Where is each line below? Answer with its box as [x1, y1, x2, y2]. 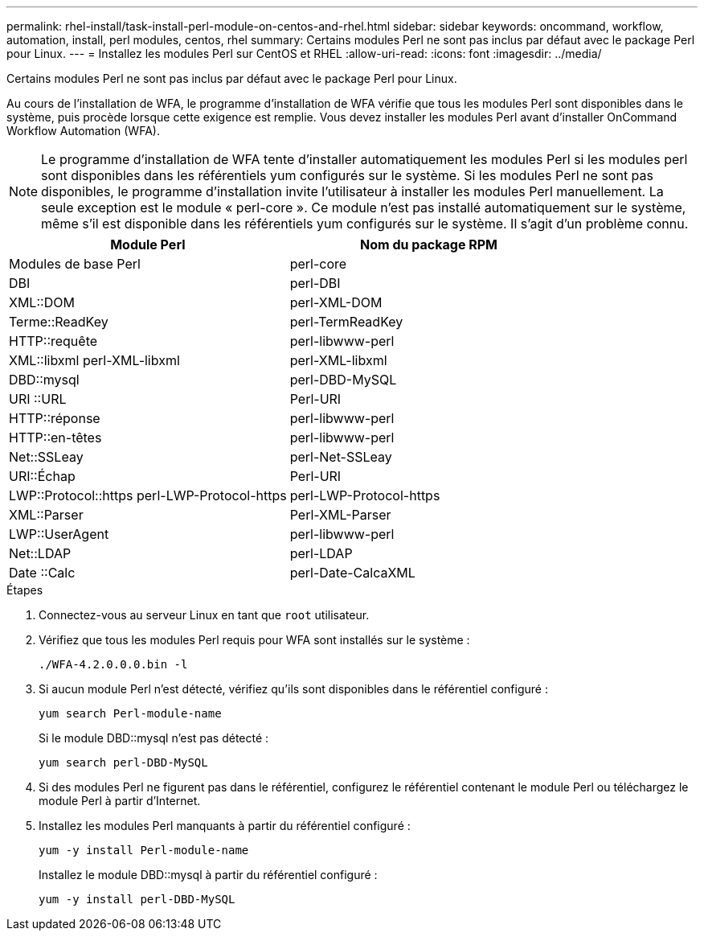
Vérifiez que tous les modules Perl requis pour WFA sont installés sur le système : [39, 633, 470, 647]
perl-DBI [289, 275, 341, 291]
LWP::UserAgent [9, 526, 109, 542]
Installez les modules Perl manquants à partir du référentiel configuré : [39, 819, 411, 832]
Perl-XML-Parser [289, 507, 391, 523]
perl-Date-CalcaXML [289, 565, 415, 581]
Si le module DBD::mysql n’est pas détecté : [39, 731, 269, 745]
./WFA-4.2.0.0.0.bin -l [39, 658, 188, 671]
